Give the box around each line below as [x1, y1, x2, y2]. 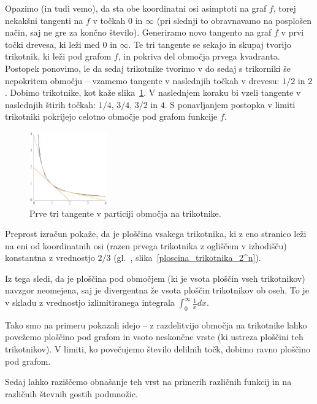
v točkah [93, 14, 126, 26]
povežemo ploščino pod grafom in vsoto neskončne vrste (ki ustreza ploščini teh [5, 330, 304, 343]
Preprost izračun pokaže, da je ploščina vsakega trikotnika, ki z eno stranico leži [5, 227, 307, 240]
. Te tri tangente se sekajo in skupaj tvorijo [128, 37, 291, 50]
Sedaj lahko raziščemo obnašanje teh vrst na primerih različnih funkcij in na [5, 375, 292, 388]
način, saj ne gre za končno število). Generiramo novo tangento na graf [5, 26, 272, 39]
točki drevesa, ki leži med [5, 37, 100, 50]
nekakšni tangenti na [5, 14, 83, 26]
